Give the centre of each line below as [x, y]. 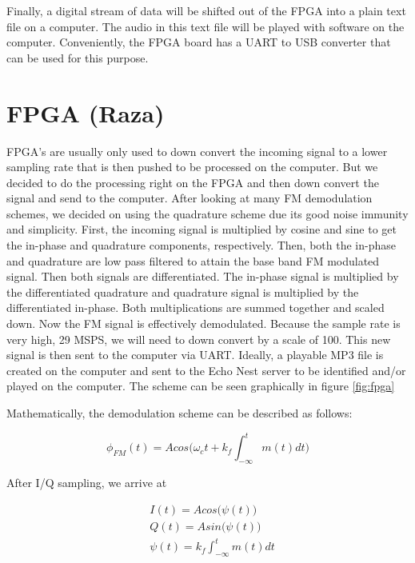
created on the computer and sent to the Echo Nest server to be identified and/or [206, 370]
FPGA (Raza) [86, 112]
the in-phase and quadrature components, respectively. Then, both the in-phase [201, 245]
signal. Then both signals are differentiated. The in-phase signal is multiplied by [203, 276]
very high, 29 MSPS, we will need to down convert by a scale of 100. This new [199, 339]
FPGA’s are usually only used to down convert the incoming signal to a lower [197, 151]
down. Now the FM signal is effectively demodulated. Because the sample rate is [204, 323]
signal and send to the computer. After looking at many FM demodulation [190, 198]
